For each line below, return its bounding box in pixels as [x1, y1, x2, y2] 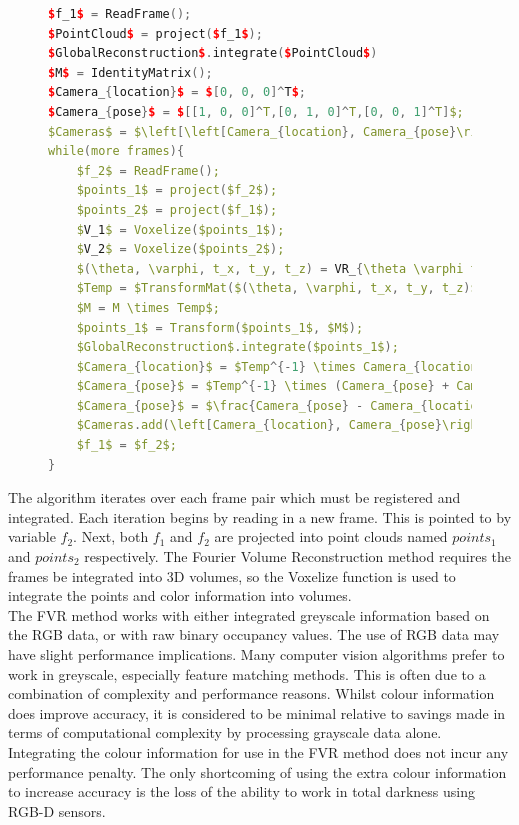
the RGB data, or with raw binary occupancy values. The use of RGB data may [8, 624, 500, 645]
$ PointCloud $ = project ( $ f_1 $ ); [48, 26, 263, 41]
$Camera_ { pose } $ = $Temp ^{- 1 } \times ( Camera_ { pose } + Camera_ [76, 379, 507, 394]
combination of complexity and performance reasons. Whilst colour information [8, 683, 495, 704]
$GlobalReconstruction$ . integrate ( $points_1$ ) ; [76, 340, 399, 355]
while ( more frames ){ [48, 144, 185, 159]
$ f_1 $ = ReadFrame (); [48, 7, 192, 21]
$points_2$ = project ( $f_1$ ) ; [76, 202, 278, 217]
